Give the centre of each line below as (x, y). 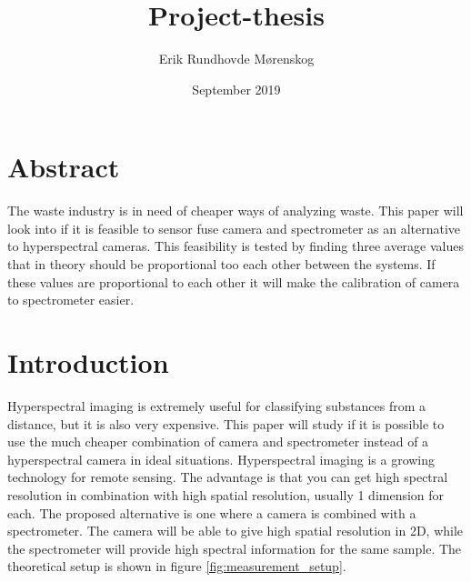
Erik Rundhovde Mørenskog (236, 59)
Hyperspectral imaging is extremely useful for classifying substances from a (217, 405)
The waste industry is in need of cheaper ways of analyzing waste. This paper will (235, 211)
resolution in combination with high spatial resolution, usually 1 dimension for (226, 494)
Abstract (64, 167)
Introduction (88, 362)
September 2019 (236, 89)
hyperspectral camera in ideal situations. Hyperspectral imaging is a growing (221, 459)
